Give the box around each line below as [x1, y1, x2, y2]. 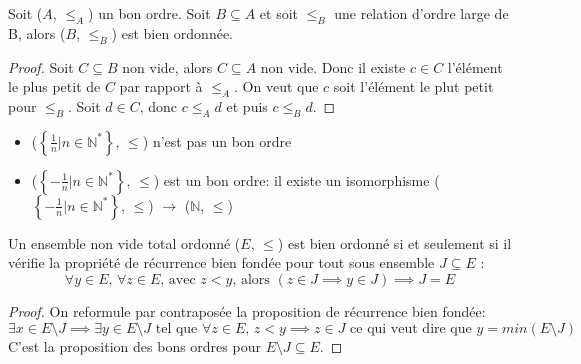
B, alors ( [8, 22, 66, 43]
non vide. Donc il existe [260, 56, 406, 77]
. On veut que [234, 76, 319, 97]
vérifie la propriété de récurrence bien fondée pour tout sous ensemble [8, 252, 435, 273]
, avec [160, 272, 196, 287]
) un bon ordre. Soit [88, 3, 211, 23]
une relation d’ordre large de [334, 3, 509, 23]
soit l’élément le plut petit [333, 76, 494, 97]
